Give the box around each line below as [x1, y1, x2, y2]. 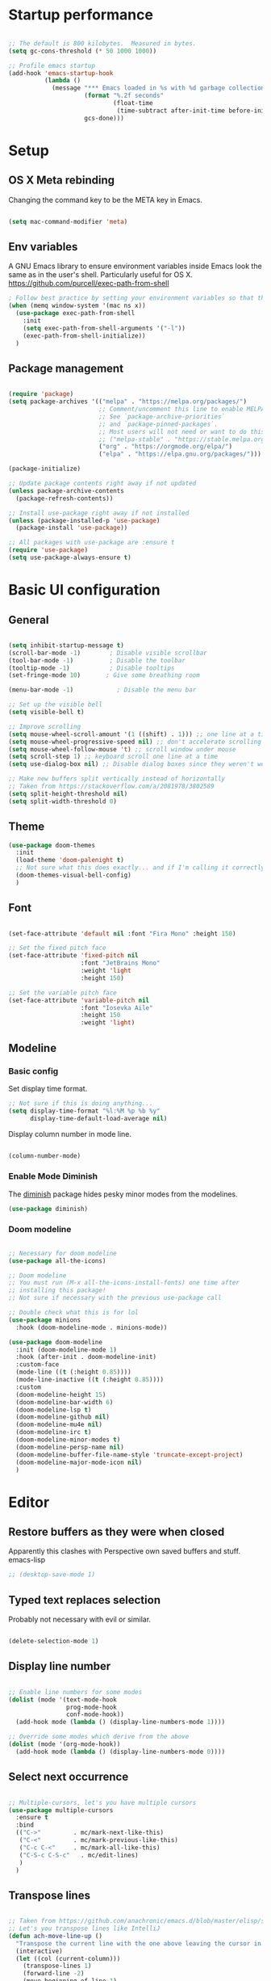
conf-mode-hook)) [65, 1710, 125, 1718]
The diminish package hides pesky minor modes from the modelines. [8, 1189, 238, 1199]
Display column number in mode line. [8, 1129, 131, 1138]
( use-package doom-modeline [8, 1338, 103, 1346]
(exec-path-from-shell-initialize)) [23, 331, 147, 340]
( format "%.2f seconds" [84, 91, 164, 100]
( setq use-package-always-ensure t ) [8, 553, 131, 562]
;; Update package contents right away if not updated [8, 479, 197, 488]
